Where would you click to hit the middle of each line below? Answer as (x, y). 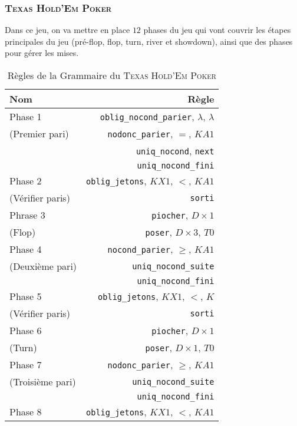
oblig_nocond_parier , (147, 116)
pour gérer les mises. (42, 53)
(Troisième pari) (43, 382)
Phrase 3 (27, 215)
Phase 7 (26, 364)
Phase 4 (26, 249)
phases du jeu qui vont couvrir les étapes (217, 30)
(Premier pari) (39, 133)
